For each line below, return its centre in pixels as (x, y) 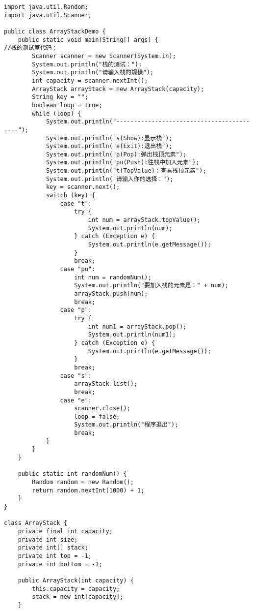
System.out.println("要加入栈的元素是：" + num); (151, 286)
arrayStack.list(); (106, 384)
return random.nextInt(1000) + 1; (88, 490)
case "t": (76, 203)
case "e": (76, 400)
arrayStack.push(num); (111, 293)
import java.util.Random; (46, 7)
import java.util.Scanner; (48, 15)
